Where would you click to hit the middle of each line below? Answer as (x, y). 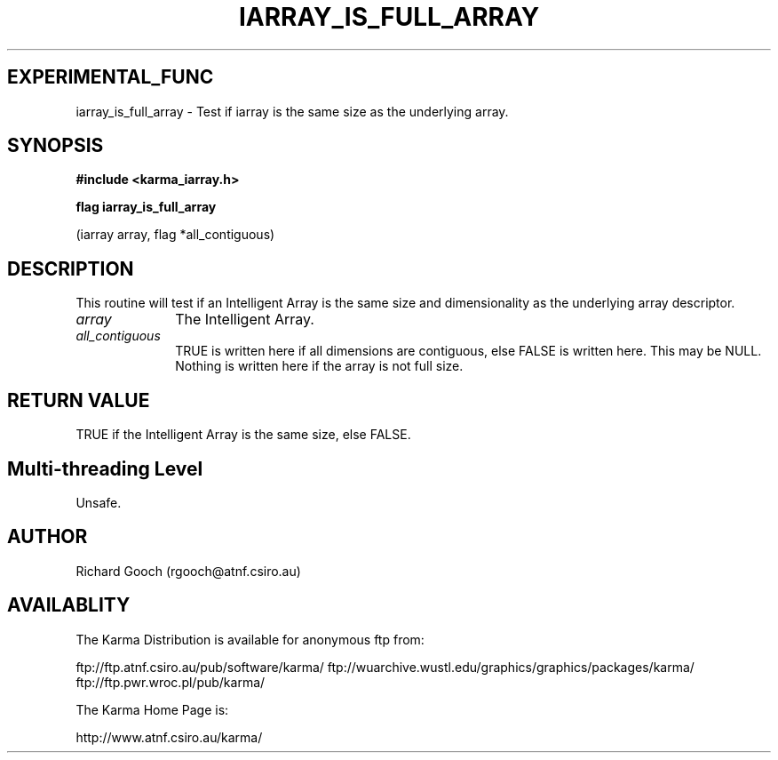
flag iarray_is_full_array (146, 207)
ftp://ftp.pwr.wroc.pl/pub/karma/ (171, 682)
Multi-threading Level (105, 468)
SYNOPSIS (56, 146)
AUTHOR (48, 537)
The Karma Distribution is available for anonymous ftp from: (250, 639)
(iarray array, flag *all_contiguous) (175, 235)
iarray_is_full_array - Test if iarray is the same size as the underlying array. (292, 111)
